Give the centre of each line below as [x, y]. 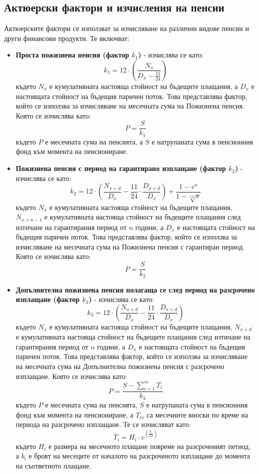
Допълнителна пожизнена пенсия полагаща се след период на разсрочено [135, 289]
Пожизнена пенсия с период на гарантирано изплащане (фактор [121, 168]
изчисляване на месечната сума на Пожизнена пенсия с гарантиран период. [130, 246]
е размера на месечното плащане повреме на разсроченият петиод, [150, 446]
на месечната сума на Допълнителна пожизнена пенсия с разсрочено [120, 366]
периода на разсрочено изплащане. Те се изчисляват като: [103, 424]
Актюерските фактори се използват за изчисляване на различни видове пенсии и [127, 28]
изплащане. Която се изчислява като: [71, 376]
